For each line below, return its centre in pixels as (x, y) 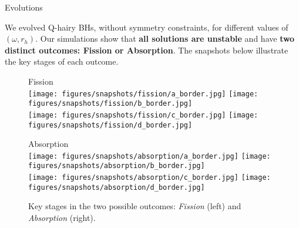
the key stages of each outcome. (62, 61)
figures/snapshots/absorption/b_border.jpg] (117, 166)
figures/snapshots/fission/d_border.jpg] (110, 125)
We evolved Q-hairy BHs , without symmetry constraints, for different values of (147, 27)
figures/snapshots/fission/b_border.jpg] (110, 104)
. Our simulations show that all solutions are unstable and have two (165, 38)
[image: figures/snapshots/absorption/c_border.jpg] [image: (149, 178)
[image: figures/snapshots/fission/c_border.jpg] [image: (143, 115)
